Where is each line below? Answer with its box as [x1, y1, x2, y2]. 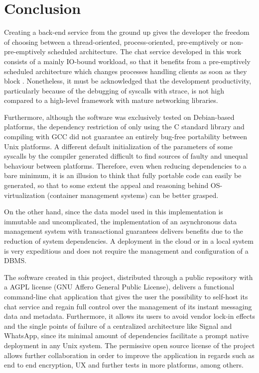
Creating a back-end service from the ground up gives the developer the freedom [4, 27, 250, 37]
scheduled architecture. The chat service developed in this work [48, 46, 242, 57]
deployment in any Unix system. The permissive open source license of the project [4, 340, 255, 350]
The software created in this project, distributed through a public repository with [4, 272, 253, 282]
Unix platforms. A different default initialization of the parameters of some [4, 141, 233, 151]
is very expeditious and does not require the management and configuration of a [4, 245, 249, 256]
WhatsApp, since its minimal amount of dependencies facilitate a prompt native [4, 330, 249, 341]
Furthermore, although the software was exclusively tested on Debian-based [4, 111, 235, 122]
